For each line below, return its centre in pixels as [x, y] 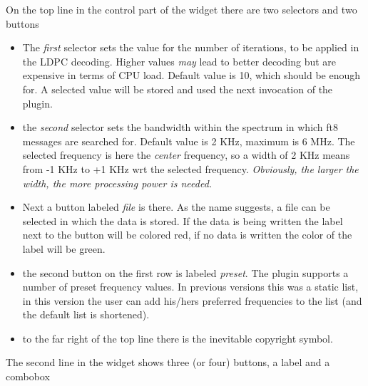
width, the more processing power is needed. [117, 183]
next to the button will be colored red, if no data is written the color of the [187, 235]
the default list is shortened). [86, 314]
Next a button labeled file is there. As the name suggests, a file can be [176, 207]
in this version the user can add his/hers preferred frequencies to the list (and [192, 300]
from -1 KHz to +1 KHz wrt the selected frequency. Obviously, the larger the [190, 168]
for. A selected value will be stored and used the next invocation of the [178, 89]
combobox [28, 376]
